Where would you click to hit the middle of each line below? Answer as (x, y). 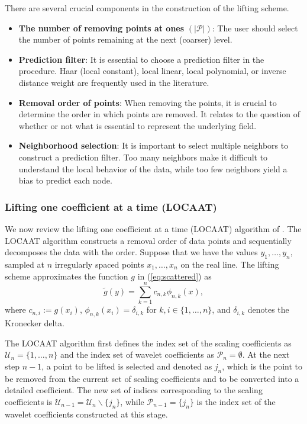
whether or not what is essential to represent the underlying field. (138, 125)
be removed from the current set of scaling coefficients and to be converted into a (152, 378)
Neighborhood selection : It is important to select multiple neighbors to (153, 145)
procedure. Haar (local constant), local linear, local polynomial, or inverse (152, 71)
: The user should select (255, 28)
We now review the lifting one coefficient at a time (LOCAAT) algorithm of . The (153, 228)
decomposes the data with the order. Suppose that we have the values (131, 252)
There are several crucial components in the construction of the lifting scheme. (147, 8)
